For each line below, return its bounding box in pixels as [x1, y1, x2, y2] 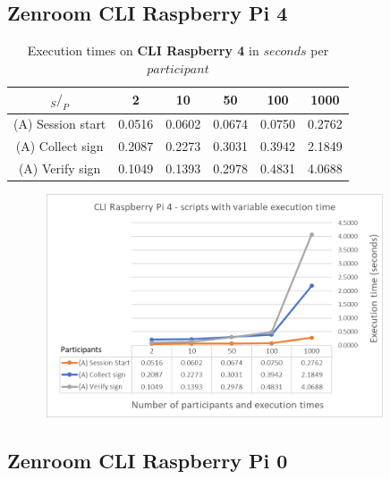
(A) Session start [13, 114, 106, 133]
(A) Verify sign [18, 159, 101, 178]
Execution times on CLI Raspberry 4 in [27, 41, 259, 60]
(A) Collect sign [15, 137, 104, 155]
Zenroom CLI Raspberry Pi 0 [7, 446, 288, 474]
